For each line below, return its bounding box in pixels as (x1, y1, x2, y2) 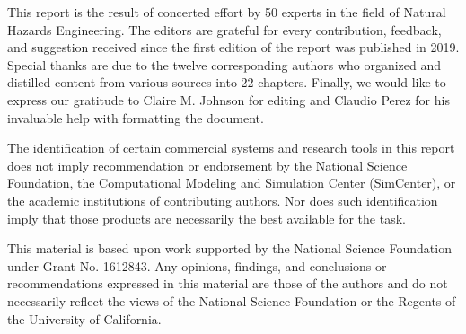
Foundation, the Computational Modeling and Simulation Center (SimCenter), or (7, 173, 456, 192)
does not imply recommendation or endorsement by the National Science (7, 155, 408, 174)
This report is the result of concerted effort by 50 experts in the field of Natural (7, 3, 446, 21)
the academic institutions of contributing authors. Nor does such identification (7, 190, 438, 209)
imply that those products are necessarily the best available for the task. (7, 208, 406, 227)
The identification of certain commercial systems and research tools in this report (7, 138, 455, 157)
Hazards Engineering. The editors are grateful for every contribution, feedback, (7, 20, 442, 39)
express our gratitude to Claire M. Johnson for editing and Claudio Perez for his (7, 90, 450, 109)
